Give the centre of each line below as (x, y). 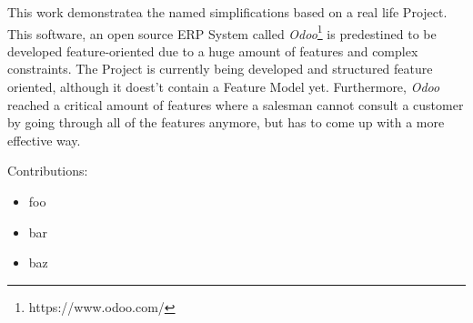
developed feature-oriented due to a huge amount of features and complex (213, 50)
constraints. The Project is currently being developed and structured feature (220, 69)
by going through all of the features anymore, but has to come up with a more (226, 122)
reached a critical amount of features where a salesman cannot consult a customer (236, 104)
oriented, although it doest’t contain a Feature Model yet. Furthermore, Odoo (224, 87)
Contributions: (48, 171)
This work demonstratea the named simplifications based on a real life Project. (227, 12)
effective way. (44, 140)
